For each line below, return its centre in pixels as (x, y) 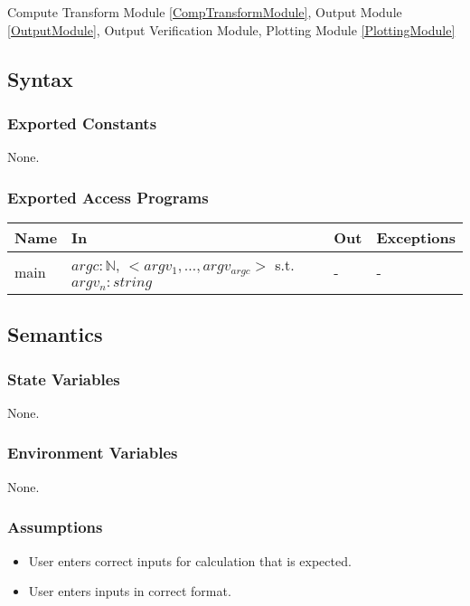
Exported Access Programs (108, 197)
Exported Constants (82, 123)
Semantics (55, 334)
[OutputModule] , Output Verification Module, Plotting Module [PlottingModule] (231, 29)
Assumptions (55, 527)
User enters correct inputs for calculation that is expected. (190, 560)
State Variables (64, 379)
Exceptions (416, 237)
